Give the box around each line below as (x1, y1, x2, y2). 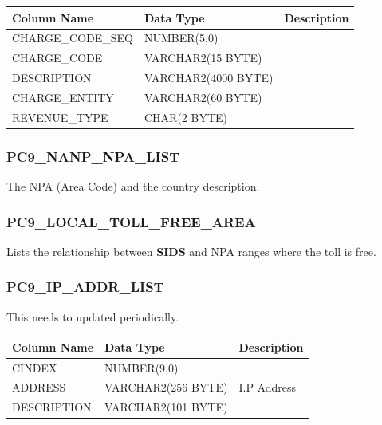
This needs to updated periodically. (6, 308, 179, 325)
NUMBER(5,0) (144, 30, 219, 46)
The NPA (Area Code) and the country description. (6, 178, 260, 195)
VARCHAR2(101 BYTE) (104, 399, 228, 415)
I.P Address (238, 379, 296, 395)
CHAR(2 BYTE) (144, 108, 228, 125)
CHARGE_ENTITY (12, 89, 114, 105)
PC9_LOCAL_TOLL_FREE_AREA (6, 211, 256, 231)
